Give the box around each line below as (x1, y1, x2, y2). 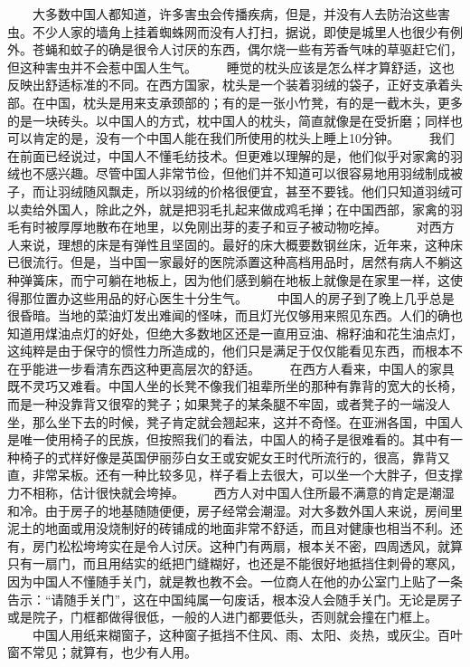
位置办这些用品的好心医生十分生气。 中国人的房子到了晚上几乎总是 (32, 288, 455, 307)
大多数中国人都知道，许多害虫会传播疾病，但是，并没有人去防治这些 (32, 5, 437, 23)
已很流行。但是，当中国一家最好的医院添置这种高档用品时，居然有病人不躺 (7, 253, 450, 272)
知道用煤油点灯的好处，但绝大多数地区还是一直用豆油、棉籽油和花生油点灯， (7, 323, 463, 342)
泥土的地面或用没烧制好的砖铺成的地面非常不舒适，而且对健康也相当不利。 (7, 519, 450, 538)
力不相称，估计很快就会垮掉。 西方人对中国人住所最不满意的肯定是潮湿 (7, 483, 455, 502)
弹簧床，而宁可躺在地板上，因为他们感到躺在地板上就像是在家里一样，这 (19, 270, 450, 289)
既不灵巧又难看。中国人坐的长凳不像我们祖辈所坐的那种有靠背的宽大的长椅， (7, 376, 463, 395)
